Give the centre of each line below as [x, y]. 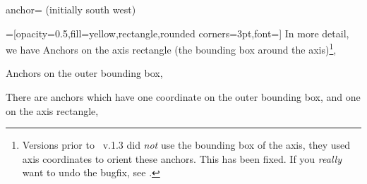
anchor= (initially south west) [71, 9]
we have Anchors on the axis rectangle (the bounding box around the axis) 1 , [171, 48]
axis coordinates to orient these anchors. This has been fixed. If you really [182, 158]
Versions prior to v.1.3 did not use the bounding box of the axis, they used [186, 145]
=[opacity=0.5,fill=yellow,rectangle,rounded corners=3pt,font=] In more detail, [178, 33]
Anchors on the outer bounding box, [84, 73]
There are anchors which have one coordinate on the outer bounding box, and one [183, 97]
